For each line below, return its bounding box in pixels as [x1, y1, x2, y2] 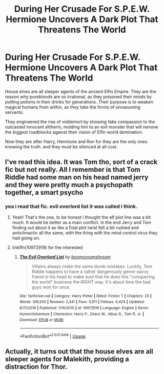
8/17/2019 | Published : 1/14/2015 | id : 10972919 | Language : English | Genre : [19, 305, 149, 311]
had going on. [12, 235, 41, 241]
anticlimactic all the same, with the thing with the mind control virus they [12, 229, 158, 235]
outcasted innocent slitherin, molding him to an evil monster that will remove [5, 124, 159, 130]
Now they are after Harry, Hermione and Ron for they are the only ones [5, 138, 148, 145]
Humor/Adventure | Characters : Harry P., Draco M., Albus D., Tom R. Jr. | [19, 312, 144, 316]
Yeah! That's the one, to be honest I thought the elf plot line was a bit [12, 214, 151, 220]
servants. [5, 109, 24, 115]
